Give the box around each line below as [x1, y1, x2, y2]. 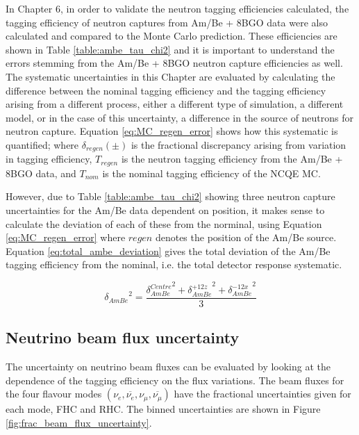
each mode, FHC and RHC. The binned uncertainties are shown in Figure [6, 402, 321, 416]
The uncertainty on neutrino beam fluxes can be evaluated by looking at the [6, 359, 331, 373]
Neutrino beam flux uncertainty [6, 327, 240, 348]
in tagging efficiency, [6, 151, 92, 166]
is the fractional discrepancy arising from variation [131, 137, 347, 151]
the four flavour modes [6, 386, 102, 401]
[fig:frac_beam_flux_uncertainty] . [6, 415, 152, 429]
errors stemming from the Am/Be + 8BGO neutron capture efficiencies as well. [6, 56, 343, 70]
